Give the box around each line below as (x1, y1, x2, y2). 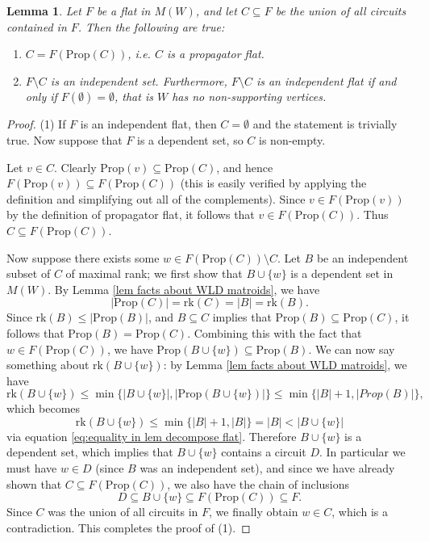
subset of (6, 265, 51, 282)
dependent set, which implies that (6, 443, 173, 460)
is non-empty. (259, 131, 326, 148)
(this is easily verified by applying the (180, 174, 367, 191)
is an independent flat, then (80, 116, 217, 132)
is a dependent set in (290, 265, 394, 282)
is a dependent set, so (137, 131, 244, 148)
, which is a (331, 503, 388, 520)
